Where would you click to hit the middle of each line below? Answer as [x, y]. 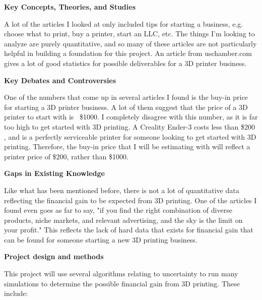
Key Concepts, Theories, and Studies [70, 7]
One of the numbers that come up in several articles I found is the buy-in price [126, 97]
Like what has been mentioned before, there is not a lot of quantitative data [122, 190]
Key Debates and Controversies [60, 80]
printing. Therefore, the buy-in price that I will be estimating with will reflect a [127, 146]
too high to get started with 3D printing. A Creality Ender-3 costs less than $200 [129, 126]
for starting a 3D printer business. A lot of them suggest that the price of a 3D [126, 107]
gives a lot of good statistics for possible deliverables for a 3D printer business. [125, 63]
